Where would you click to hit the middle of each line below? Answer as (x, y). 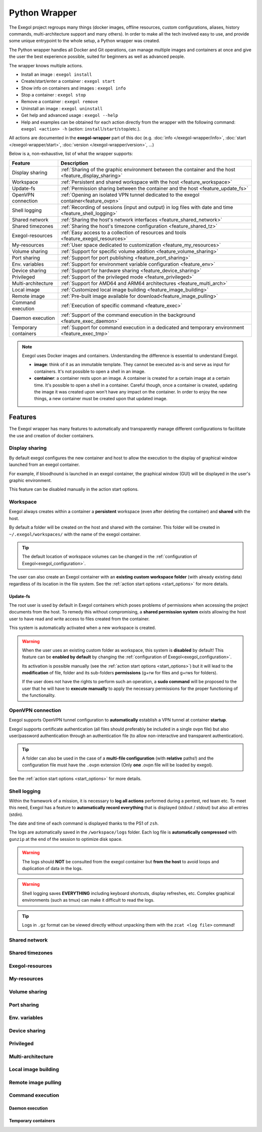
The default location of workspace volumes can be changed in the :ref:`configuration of (110, 557)
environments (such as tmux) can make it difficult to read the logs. (88, 900)
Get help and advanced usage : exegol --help (70, 115)
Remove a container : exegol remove (59, 102)
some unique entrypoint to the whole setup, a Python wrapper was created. (84, 41)
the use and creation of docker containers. (52, 435)
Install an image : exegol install (57, 74)
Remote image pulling (35, 1082)
